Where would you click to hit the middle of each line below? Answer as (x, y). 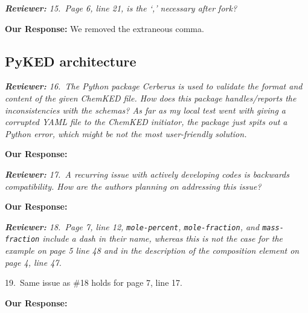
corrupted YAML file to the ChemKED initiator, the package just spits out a (146, 122)
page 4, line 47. (33, 262)
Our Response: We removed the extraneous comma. (104, 28)
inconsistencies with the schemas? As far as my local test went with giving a (146, 110)
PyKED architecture (71, 61)
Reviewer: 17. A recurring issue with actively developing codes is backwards (147, 174)
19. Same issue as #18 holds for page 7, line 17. (94, 282)
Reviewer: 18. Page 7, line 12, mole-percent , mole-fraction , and (132, 226)
